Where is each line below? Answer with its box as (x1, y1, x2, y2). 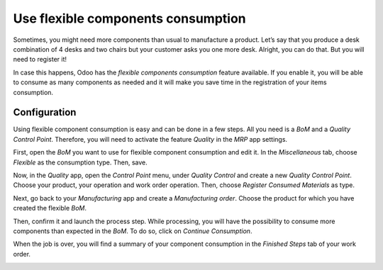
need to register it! (13, 55, 67, 64)
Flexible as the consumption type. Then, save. (13, 158, 148, 167)
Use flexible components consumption (13, 11, 246, 26)
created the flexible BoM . (13, 204, 87, 213)
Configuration (13, 106, 77, 118)
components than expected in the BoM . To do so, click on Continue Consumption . (13, 227, 252, 235)
